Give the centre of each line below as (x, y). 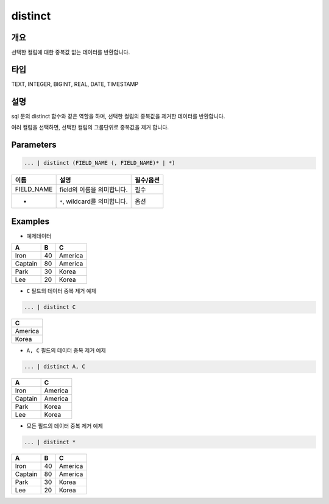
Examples (30, 221)
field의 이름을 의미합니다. (94, 190)
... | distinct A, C (55, 367)
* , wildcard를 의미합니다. (94, 201)
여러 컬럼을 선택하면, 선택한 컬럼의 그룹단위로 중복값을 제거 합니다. (90, 128)
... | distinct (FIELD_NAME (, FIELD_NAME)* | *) (100, 163)
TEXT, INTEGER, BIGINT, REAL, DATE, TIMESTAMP (75, 84)
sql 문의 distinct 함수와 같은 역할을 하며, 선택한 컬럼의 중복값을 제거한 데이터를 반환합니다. (118, 116)
